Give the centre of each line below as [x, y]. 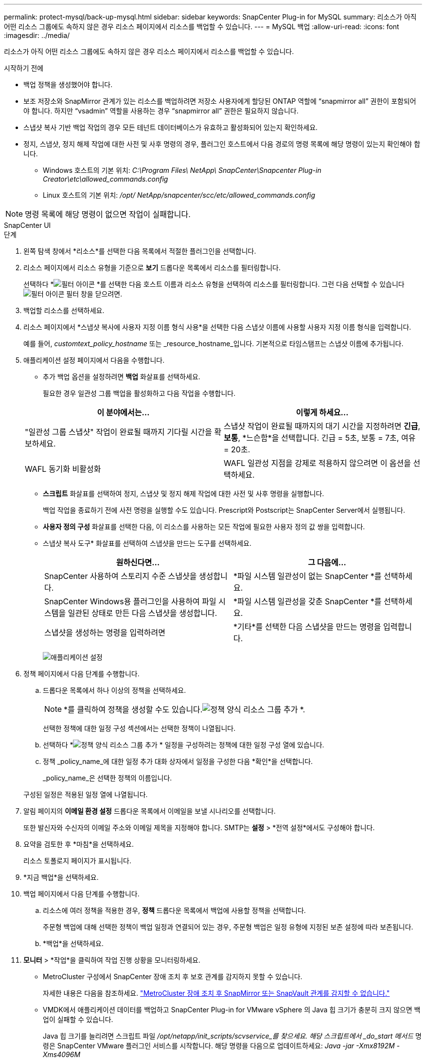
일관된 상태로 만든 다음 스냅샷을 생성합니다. [142, 613]
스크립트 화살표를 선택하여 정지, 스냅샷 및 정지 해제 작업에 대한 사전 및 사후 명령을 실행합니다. [184, 493]
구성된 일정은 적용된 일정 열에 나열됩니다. [86, 794]
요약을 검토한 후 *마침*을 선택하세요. [79, 844]
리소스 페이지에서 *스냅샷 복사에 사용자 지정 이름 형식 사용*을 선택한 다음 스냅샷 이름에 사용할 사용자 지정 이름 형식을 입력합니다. [217, 327]
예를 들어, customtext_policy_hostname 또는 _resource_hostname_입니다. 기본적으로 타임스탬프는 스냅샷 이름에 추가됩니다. [213, 344]
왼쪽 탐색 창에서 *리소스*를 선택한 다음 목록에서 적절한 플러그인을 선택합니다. [140, 251]
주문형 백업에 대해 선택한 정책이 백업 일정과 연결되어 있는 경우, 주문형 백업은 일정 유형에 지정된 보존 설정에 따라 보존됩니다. [228, 927]
